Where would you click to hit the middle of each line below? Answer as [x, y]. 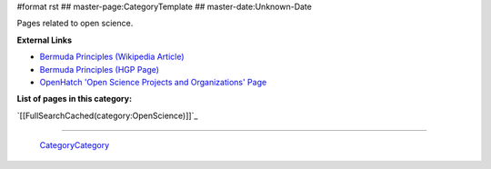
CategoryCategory [75, 145]
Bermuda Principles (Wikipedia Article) [112, 57]
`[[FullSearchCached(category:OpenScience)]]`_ [107, 115]
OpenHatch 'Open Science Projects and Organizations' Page [153, 82]
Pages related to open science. [75, 24]
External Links [45, 40]
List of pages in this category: [74, 99]
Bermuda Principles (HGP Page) [99, 69]
